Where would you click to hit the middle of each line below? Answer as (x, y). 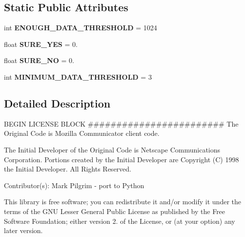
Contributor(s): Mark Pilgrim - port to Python (74, 185)
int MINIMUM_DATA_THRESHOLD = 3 (78, 76)
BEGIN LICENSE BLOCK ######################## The (121, 123)
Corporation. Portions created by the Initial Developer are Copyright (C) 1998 (122, 159)
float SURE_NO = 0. (39, 60)
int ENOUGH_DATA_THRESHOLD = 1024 (81, 28)
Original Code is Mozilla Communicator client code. (82, 133)
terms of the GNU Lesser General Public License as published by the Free (115, 211)
